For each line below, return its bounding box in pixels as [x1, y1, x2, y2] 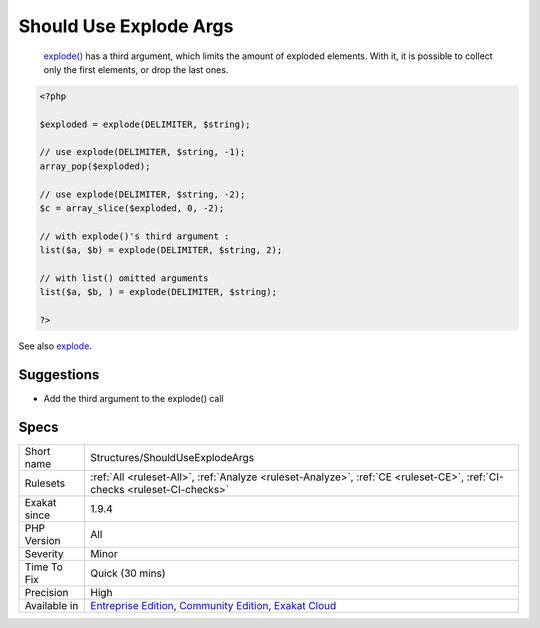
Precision [24, 585, 69, 599]
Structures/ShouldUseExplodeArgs [90, 450, 255, 464]
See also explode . [18, 340, 92, 352]
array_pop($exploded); [39, 160, 151, 172]
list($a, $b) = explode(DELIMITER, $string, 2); [39, 245, 283, 256]
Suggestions [18, 366, 100, 383]
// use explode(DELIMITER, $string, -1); [39, 146, 246, 158]
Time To [24, 560, 64, 574]
